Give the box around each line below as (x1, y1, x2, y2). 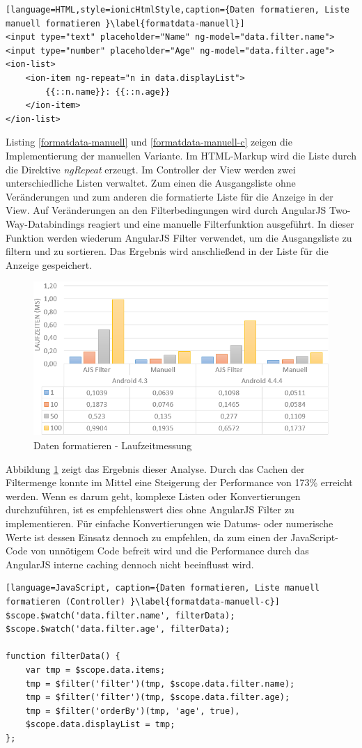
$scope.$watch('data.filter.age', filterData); (6, 624, 230, 634)
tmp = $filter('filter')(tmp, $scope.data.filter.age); (25, 692, 290, 703)
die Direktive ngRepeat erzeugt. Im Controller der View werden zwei (6, 162, 296, 176)
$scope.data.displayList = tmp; (25, 719, 175, 730)
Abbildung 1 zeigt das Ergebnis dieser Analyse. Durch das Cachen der (6, 461, 305, 476)
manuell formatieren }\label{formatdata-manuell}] (6, 18, 245, 29)
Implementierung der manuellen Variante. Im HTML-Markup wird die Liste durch (6, 148, 356, 162)
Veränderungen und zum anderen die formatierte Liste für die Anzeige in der (6, 189, 333, 203)
